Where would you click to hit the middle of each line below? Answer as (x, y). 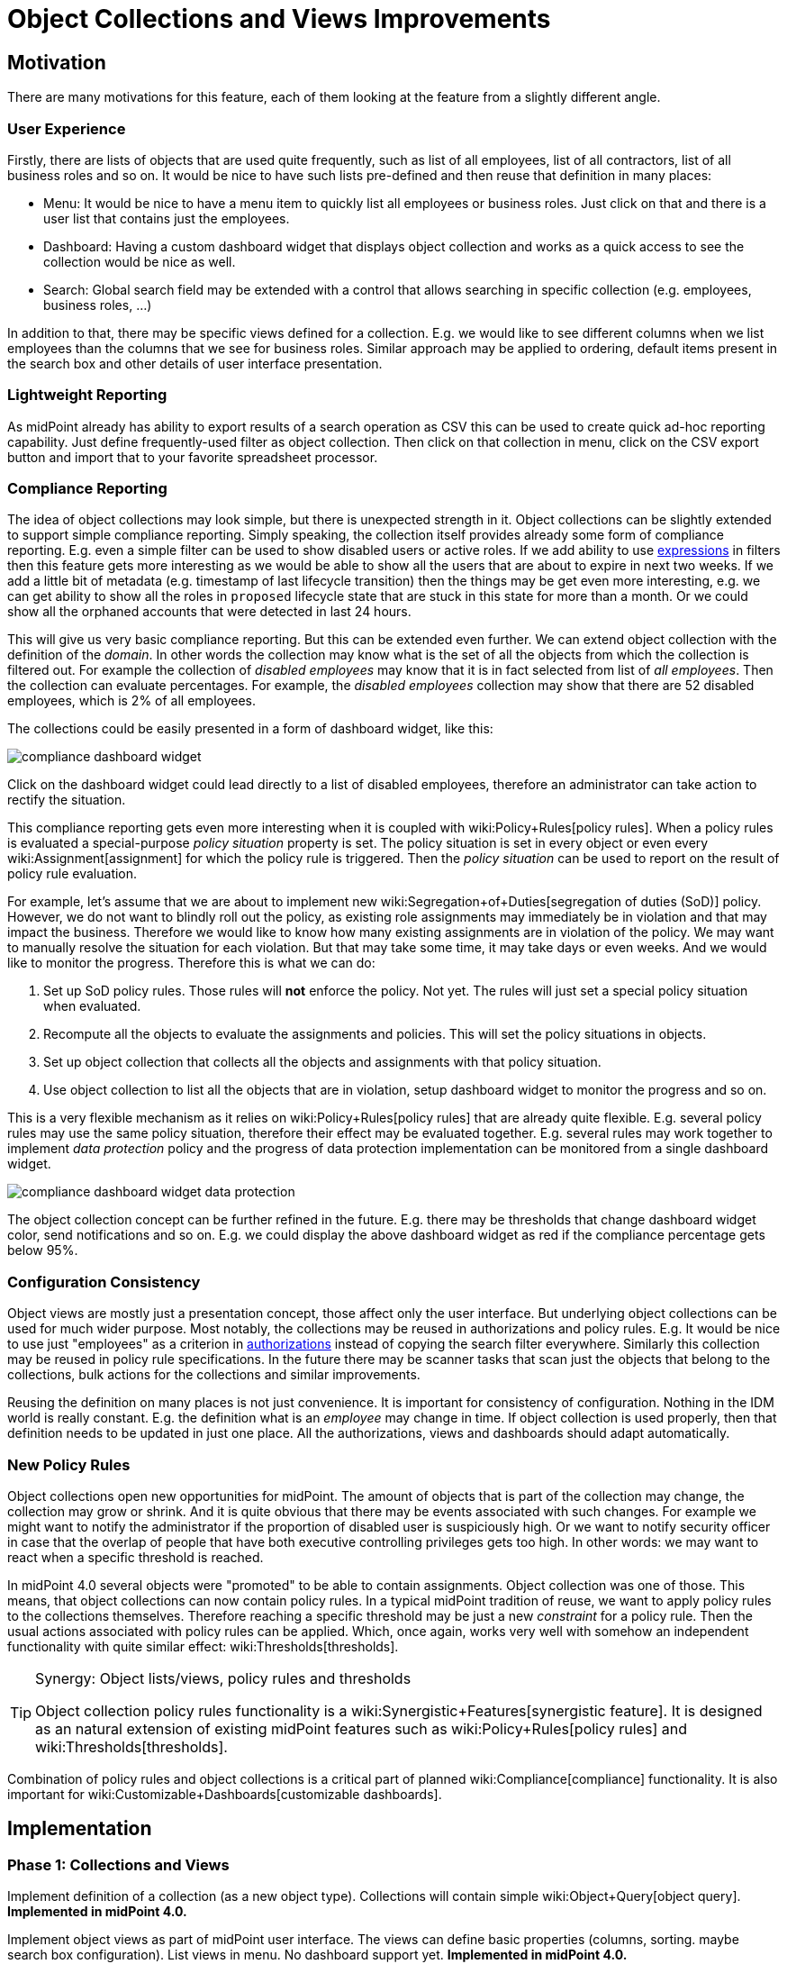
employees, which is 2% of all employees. (132, 701)
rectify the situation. (67, 800)
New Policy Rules (69, 1464)
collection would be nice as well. (140, 261)
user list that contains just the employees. (167, 218)
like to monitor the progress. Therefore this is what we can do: (191, 963)
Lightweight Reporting (87, 395)
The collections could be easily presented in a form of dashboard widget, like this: (250, 729)
